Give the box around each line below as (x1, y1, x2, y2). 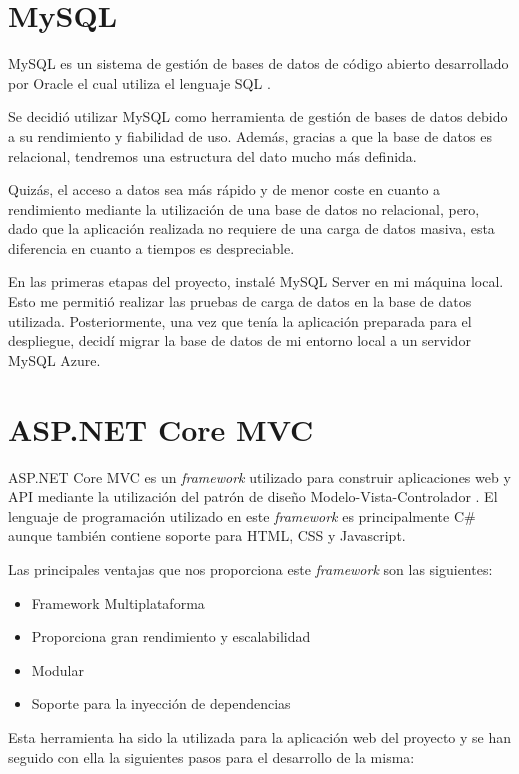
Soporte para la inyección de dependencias (31, 693, 291, 714)
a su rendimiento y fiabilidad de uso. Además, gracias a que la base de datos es (8, 125, 492, 146)
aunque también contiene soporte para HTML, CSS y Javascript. (8, 525, 406, 546)
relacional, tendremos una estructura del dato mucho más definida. (8, 145, 417, 166)
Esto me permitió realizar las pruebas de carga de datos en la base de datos (8, 291, 472, 312)
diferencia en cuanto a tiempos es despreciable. (8, 237, 295, 258)
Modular (31, 659, 84, 680)
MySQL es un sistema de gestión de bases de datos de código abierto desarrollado (8, 53, 509, 74)
